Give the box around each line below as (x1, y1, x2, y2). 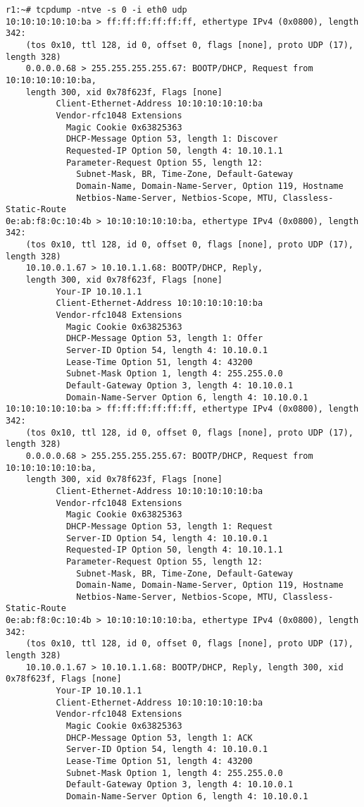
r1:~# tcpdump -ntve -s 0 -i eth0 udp (6, 5, 187, 15)
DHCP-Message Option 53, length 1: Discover (65, 134, 278, 144)
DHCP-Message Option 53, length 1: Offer (65, 333, 263, 344)
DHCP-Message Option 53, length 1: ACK (65, 732, 253, 743)
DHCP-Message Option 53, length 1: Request (65, 521, 273, 531)
